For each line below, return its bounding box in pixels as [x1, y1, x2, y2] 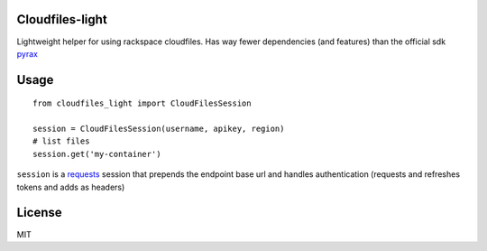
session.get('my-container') [32, 149, 161, 159]
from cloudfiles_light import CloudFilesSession [32, 98, 252, 108]
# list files [32, 136, 90, 146]
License [16, 205, 62, 220]
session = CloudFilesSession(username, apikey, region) [32, 124, 285, 135]
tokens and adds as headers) [16, 181, 125, 192]
